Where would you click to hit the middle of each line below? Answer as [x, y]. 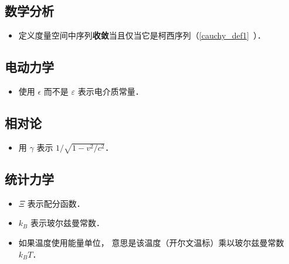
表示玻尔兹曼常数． [67, 223]
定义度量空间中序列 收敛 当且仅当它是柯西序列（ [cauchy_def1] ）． [142, 35]
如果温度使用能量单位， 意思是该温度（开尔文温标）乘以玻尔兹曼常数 [151, 242]
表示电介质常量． [110, 91]
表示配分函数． [56, 203]
